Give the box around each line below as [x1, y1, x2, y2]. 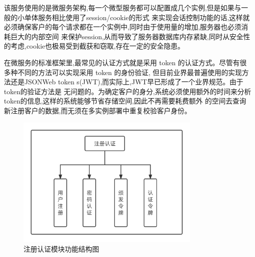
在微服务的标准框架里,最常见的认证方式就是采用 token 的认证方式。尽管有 [4, 57, 240, 67]
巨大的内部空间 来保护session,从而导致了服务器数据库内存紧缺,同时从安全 [10, 31, 243, 41]
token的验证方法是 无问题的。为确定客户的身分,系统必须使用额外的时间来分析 [4, 86, 251, 96]
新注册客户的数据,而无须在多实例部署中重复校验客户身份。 [4, 105, 191, 115]
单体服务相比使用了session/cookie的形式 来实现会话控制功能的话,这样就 [24, 12, 250, 22]
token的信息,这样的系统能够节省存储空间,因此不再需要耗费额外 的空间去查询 [4, 96, 246, 106]
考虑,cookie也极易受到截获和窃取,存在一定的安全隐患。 [10, 41, 184, 51]
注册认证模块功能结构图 [24, 243, 99, 254]
